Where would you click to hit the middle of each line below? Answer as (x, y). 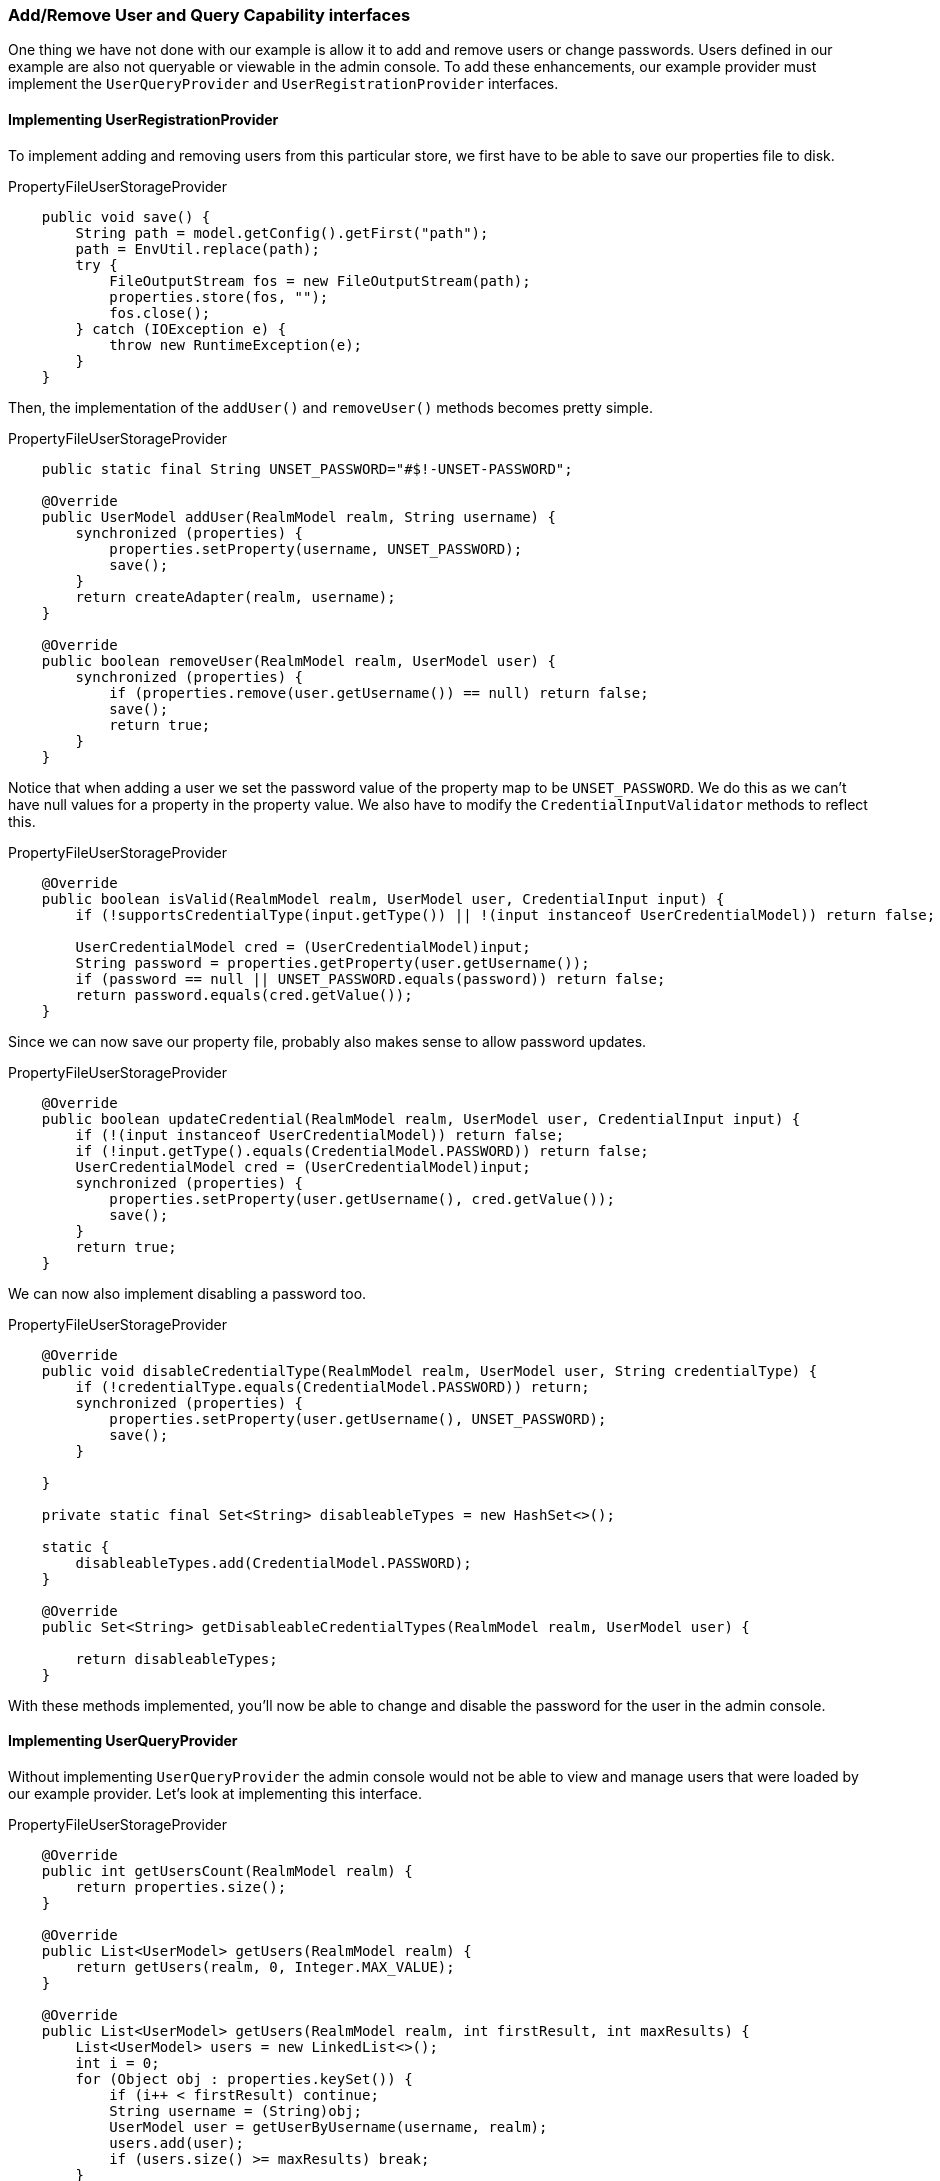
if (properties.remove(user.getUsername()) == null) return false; (379, 692)
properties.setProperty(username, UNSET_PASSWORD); (316, 548)
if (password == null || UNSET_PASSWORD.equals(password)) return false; (370, 978)
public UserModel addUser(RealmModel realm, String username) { (298, 516)
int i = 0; (117, 2062)
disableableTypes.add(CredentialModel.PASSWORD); (273, 1562)
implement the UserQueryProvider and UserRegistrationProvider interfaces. (283, 84)
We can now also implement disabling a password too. (187, 1293)
